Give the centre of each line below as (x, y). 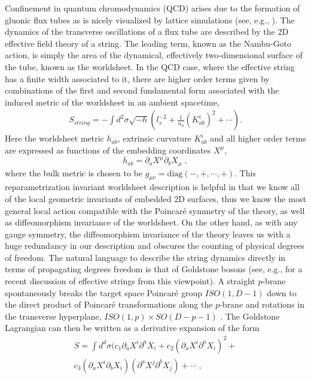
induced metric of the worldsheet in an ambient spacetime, (112, 102)
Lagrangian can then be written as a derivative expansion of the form (132, 328)
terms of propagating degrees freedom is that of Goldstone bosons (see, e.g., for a (154, 269)
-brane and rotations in (262, 304)
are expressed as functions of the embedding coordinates (108, 150)
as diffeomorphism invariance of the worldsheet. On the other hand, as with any (151, 222)
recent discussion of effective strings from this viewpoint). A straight (130, 281)
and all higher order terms (258, 138)
